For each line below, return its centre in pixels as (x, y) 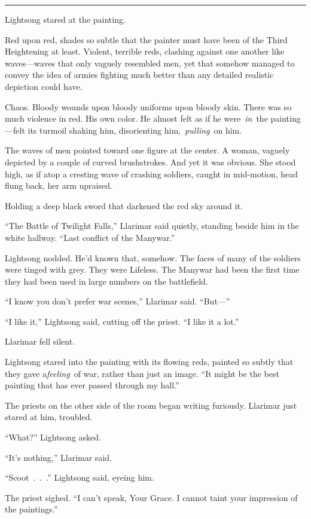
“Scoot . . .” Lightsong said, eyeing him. (80, 477)
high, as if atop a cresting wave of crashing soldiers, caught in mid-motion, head (152, 173)
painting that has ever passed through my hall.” (92, 385)
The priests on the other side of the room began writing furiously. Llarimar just (151, 405)
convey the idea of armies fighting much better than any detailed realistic (139, 75)
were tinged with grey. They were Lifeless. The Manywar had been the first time (152, 269)
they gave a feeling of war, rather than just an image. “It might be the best (142, 373)
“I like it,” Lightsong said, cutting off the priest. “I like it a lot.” (122, 321)
